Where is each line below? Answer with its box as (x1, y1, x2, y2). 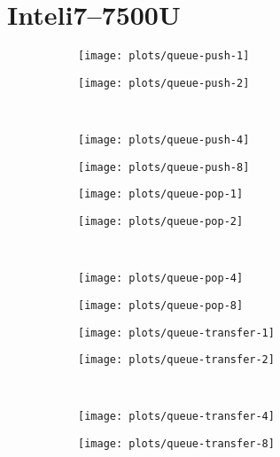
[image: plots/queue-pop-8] (78, 298, 244, 312)
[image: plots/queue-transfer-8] (78, 438, 275, 451)
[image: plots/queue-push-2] (78, 76, 250, 89)
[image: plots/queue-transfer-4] (78, 410, 275, 423)
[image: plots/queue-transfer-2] (78, 353, 275, 367)
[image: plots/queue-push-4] (78, 134, 250, 147)
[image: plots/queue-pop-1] (78, 188, 244, 201)
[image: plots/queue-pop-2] (78, 215, 244, 228)
